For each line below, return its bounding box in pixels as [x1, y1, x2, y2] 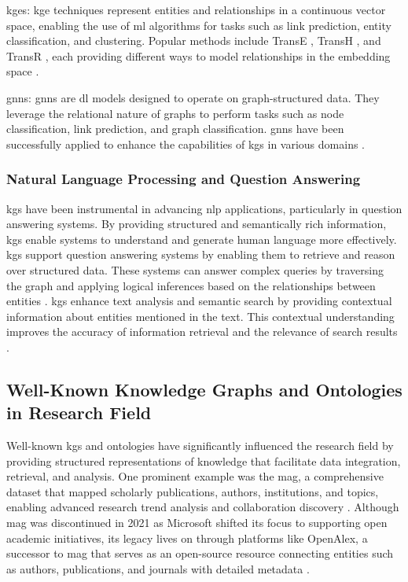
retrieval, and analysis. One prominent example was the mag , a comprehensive [6, 468, 384, 484]
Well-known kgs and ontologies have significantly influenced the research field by [6, 437, 394, 454]
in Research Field [6, 400, 152, 425]
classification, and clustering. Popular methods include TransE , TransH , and [6, 32, 381, 49]
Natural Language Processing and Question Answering [6, 169, 361, 189]
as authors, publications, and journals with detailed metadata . [6, 560, 310, 576]
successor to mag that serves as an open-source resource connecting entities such [6, 545, 394, 562]
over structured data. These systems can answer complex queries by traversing [6, 261, 384, 278]
